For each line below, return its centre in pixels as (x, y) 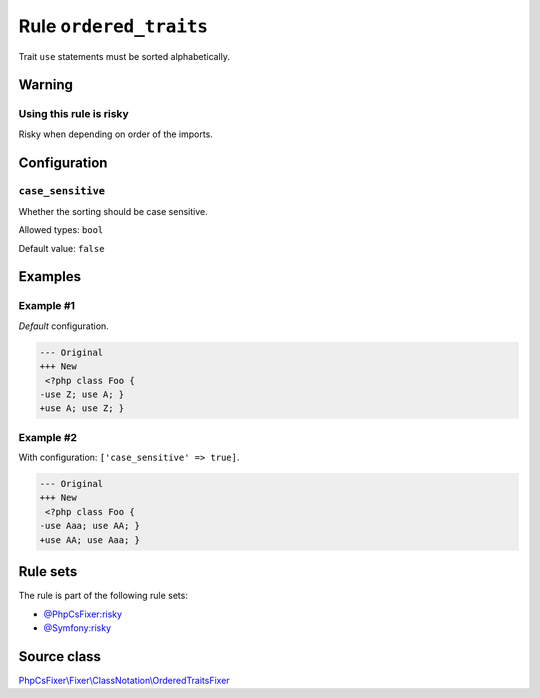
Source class (60, 656)
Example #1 (46, 306)
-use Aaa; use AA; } (89, 526)
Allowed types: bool (61, 230)
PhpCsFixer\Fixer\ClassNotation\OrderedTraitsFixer (124, 680)
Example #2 (48, 437)
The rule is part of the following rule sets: (103, 596)
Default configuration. (63, 326)
